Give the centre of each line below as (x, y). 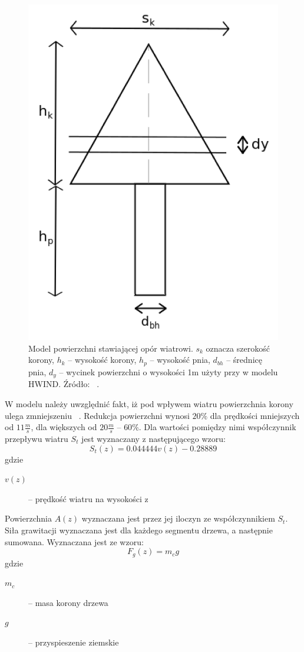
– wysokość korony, (102, 360)
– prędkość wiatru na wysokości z (88, 498)
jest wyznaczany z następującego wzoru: (153, 438)
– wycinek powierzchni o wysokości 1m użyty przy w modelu (168, 371)
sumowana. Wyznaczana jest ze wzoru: (74, 541)
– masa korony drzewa (68, 602)
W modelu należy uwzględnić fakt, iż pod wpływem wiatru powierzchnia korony (149, 403)
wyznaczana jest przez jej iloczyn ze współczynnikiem (178, 518)
